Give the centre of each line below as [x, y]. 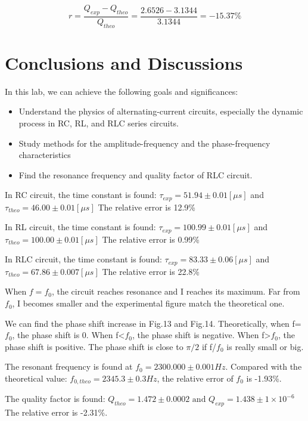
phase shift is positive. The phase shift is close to [94, 346]
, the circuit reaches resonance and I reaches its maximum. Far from [176, 291]
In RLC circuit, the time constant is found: [83, 259]
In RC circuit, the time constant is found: [81, 195]
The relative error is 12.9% [147, 207]
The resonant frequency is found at [69, 366]
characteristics [45, 155]
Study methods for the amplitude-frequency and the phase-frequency [144, 143]
